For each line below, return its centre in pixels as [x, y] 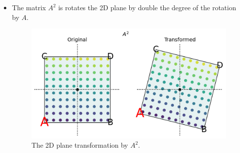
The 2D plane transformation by [80, 145]
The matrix [29, 7]
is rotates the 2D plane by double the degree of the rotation [147, 7]
